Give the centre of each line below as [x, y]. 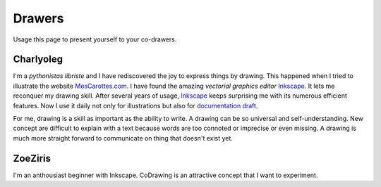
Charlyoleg [38, 59]
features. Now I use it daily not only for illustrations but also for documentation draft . [135, 105]
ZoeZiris [32, 158]
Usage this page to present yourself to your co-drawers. [95, 39]
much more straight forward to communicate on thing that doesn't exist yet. [123, 138]
